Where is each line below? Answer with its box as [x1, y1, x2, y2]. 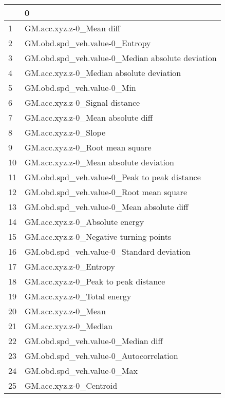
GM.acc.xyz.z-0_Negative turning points [25, 231, 172, 242]
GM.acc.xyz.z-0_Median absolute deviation [25, 67, 181, 79]
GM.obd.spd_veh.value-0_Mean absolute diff [25, 201, 189, 213]
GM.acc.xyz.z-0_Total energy [25, 290, 132, 302]
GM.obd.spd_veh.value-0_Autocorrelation [25, 350, 178, 362]
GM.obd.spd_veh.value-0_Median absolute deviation [25, 52, 217, 64]
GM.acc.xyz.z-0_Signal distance [25, 97, 140, 108]
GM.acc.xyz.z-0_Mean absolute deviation [25, 156, 174, 168]
